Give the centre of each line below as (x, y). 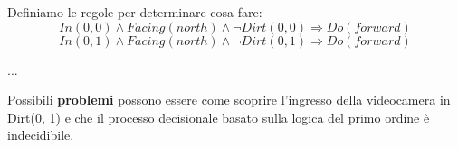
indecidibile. (41, 135)
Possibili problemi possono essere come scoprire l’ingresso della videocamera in (229, 100)
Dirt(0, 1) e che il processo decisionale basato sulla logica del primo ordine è (219, 117)
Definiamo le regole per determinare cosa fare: (135, 12)
